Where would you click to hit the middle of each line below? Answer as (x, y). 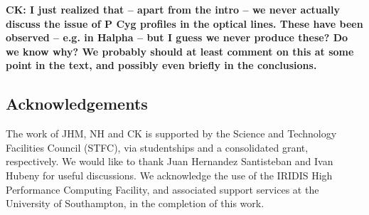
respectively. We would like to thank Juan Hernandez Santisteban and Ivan (170, 161)
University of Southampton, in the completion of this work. (135, 203)
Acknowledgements (77, 104)
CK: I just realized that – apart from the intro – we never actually (173, 9)
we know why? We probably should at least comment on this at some (180, 51)
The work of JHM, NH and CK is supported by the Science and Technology (171, 133)
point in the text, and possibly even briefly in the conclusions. (161, 65)
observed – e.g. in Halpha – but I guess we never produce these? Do (177, 37)
